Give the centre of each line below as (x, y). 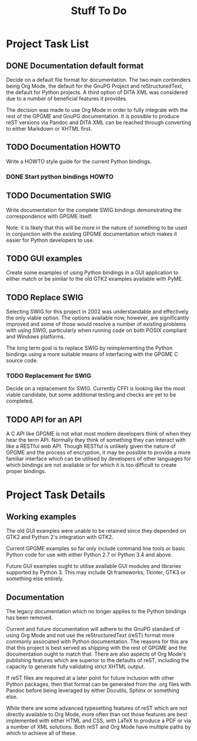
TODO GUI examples (44, 258)
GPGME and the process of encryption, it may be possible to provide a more (98, 453)
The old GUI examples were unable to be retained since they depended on (96, 531)
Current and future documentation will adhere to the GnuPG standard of (93, 629)
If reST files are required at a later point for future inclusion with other (90, 678)
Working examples (41, 516)
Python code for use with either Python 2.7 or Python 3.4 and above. (89, 555)
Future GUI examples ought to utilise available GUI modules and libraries (94, 566)
